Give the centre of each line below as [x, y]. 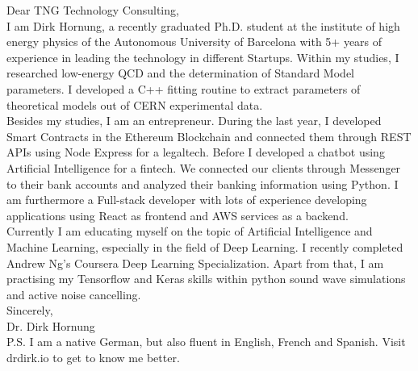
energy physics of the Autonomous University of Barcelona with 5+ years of [194, 42]
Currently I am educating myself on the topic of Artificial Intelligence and [190, 231]
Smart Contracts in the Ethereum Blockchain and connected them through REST [209, 136]
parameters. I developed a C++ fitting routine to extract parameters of [184, 88]
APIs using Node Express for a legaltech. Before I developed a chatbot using [196, 152]
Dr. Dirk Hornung [51, 325]
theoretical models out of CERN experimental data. [135, 104]
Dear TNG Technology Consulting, [93, 10]
